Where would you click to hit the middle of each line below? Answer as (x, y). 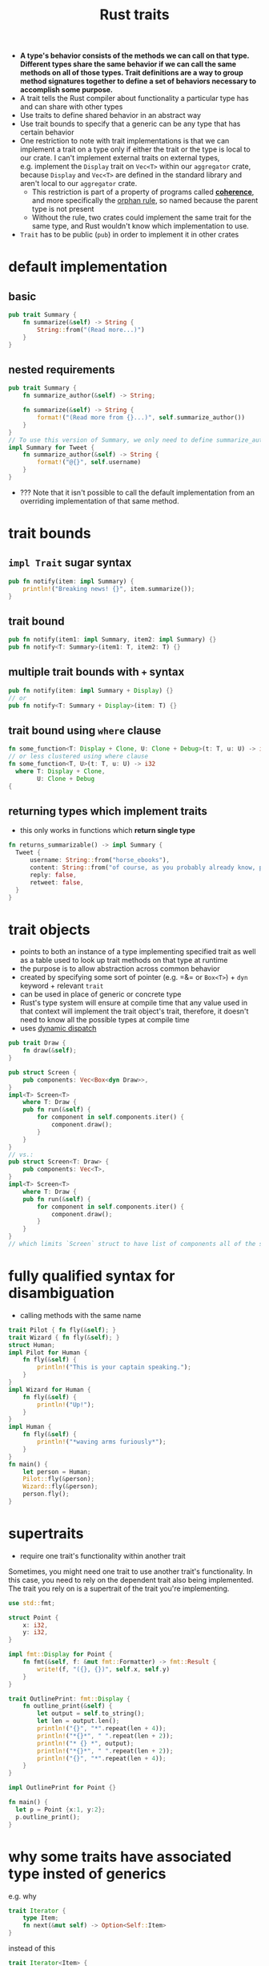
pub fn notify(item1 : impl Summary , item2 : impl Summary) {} (112, 640)
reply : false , (53, 875)
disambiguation (61, 1293)
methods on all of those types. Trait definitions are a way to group (132, 73)
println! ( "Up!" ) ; (66, 1405)
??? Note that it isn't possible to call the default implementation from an (137, 492)
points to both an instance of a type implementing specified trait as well (138, 952)
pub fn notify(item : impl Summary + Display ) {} (91, 690)
